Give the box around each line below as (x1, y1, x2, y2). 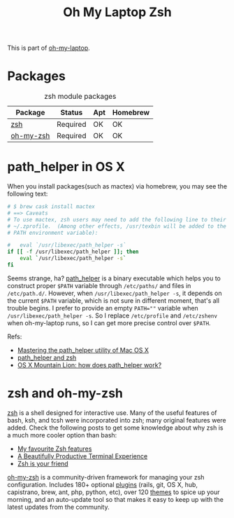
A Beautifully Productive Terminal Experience (17, 451, 148, 460)
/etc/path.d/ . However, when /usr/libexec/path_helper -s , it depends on (7, 289, 222, 297)
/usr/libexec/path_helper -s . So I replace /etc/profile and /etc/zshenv (7, 311, 218, 320)
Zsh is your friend (17, 459, 68, 468)
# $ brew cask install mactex (7, 203, 96, 210)
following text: (7, 190, 48, 198)
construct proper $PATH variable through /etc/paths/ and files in (7, 281, 191, 289)
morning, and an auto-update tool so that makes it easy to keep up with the (7, 495, 224, 503)
